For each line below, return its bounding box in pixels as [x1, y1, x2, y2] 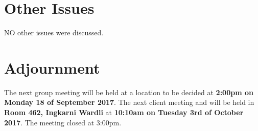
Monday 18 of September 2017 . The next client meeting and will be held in [4, 97, 254, 107]
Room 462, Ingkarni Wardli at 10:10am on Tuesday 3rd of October [4, 107, 244, 118]
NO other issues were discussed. [4, 27, 104, 38]
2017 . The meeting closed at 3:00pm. [4, 117, 122, 127]
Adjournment [4, 57, 100, 78]
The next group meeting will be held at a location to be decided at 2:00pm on [4, 86, 253, 97]
